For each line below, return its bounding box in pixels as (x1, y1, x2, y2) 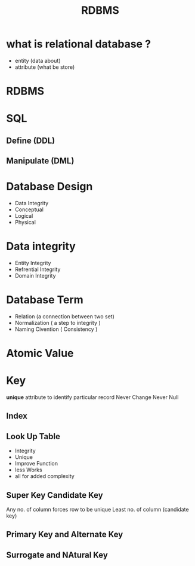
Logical (14, 212, 33, 220)
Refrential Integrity (14, 266, 61, 273)
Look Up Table (6, 431, 61, 442)
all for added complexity (14, 473, 75, 480)
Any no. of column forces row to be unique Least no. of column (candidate (6, 506, 189, 513)
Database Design (6, 180, 93, 193)
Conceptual (14, 206, 44, 213)
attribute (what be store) (14, 63, 75, 71)
